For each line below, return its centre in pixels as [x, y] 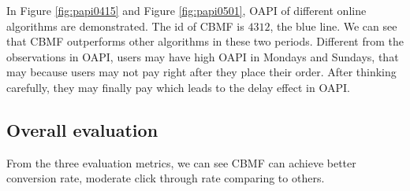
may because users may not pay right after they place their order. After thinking [201, 72]
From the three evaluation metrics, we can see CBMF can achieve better [181, 162]
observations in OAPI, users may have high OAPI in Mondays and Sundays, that [203, 56]
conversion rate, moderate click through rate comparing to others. [166, 178]
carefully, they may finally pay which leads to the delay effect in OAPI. [178, 87]
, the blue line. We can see [334, 26]
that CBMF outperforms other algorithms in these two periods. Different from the [205, 41]
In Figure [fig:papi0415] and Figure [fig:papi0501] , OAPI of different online [186, 10]
